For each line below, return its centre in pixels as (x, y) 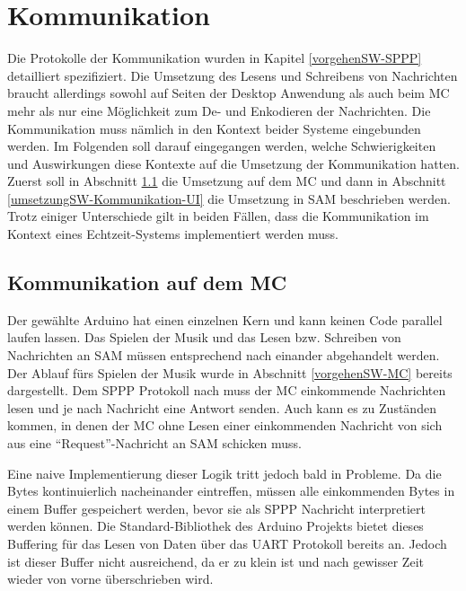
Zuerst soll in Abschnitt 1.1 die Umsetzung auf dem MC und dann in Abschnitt (227, 181)
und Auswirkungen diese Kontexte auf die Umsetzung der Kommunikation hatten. (233, 163)
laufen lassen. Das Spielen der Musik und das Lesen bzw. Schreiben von (204, 337)
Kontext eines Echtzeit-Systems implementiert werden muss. (173, 234)
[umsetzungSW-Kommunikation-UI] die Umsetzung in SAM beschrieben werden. (229, 198)
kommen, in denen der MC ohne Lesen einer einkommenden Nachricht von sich (225, 425)
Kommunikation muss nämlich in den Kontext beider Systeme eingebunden (214, 128)
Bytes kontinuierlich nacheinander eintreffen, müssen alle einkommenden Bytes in (231, 491)
